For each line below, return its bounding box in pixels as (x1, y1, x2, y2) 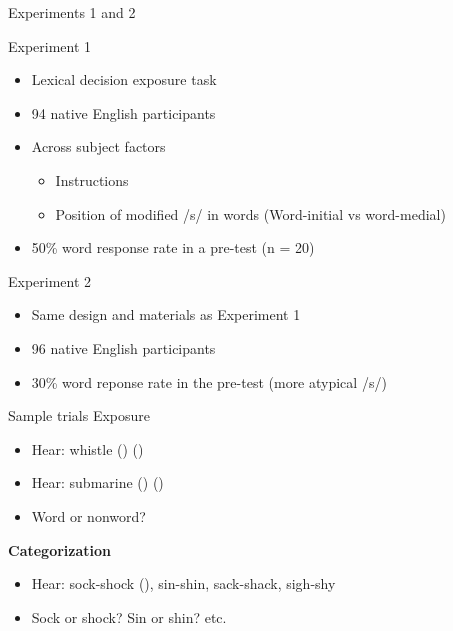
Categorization (8, 539, 111, 560)
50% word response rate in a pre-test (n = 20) (31, 237, 315, 258)
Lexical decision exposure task (31, 69, 217, 90)
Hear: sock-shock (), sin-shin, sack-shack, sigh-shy (31, 573, 336, 594)
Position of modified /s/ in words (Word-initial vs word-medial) (55, 203, 446, 224)
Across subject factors (31, 136, 166, 157)
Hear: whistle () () (31, 438, 144, 459)
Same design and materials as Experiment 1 (31, 304, 301, 325)
